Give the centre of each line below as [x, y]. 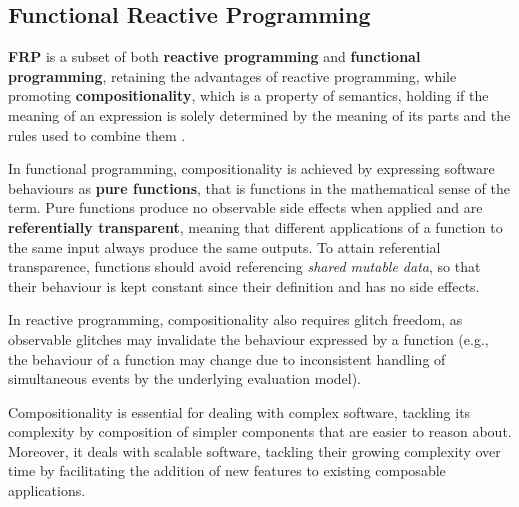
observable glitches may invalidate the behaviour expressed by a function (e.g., [248, 338]
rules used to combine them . [97, 134]
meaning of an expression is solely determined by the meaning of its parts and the [259, 114]
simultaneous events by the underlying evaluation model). [185, 378]
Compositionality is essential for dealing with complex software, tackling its [239, 411]
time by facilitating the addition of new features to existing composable [227, 470]
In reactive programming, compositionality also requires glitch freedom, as [235, 319]
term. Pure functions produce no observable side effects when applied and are [245, 207]
